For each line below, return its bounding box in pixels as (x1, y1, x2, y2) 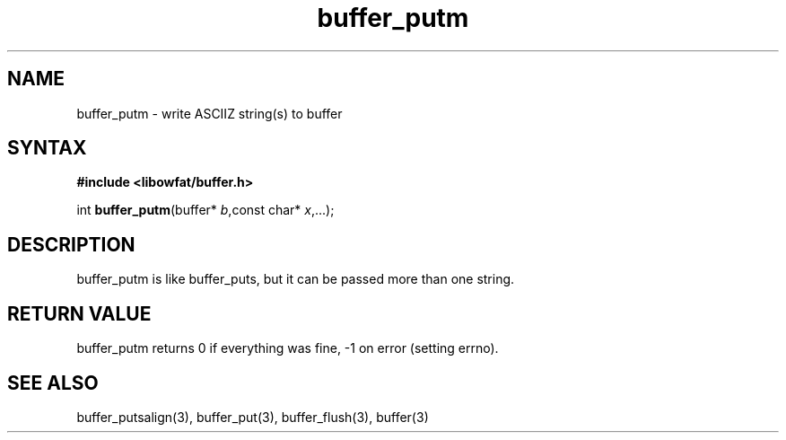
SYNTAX (7, 136, 87, 160)
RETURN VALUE (7, 302, 152, 325)
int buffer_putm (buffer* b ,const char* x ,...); (76, 202, 335, 218)
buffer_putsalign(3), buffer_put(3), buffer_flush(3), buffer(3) (76, 409, 429, 425)
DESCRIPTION (7, 233, 135, 256)
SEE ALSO (7, 371, 99, 394)
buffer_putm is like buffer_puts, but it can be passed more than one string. (76, 271, 515, 287)
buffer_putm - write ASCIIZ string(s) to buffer (76, 105, 343, 121)
